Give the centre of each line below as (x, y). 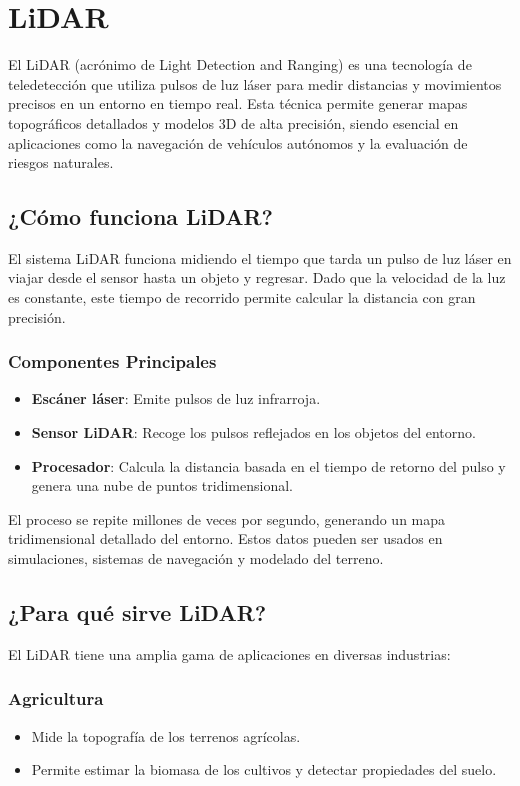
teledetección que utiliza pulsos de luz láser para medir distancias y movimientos (255, 83)
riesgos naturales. (61, 162)
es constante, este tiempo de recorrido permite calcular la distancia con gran (242, 297)
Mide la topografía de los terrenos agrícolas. (166, 735)
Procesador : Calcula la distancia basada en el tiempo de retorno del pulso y (268, 465)
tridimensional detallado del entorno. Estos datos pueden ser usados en (225, 538)
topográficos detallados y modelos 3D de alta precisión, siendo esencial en (233, 122)
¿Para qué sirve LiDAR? (137, 612)
